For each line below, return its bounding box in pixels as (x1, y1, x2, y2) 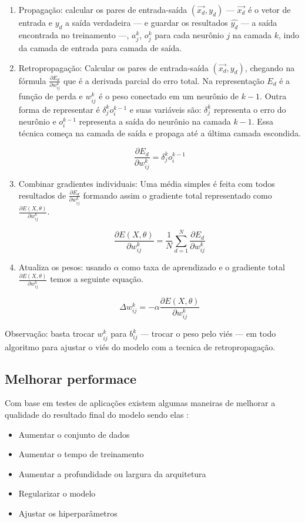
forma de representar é (18, 103, 100, 115)
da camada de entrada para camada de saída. (18, 41, 182, 53)
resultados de (18, 189, 66, 201)
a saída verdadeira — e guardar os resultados (65, 16, 228, 28)
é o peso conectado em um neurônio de (99, 90, 239, 102)
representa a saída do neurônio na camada (79, 115, 231, 128)
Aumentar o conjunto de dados (18, 428, 130, 440)
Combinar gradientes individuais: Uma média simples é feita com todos (18, 177, 275, 190)
